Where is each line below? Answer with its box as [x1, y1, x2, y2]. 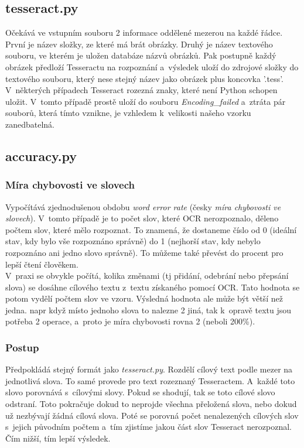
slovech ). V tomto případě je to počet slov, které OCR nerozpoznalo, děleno [5, 212, 279, 224]
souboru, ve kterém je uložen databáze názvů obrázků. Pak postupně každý [5, 49, 276, 61]
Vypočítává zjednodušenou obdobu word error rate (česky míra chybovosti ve [5, 200, 281, 213]
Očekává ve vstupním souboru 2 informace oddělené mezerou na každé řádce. [5, 26, 283, 39]
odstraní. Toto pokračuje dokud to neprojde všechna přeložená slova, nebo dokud [5, 398, 297, 410]
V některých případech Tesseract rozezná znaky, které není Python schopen [5, 84, 278, 96]
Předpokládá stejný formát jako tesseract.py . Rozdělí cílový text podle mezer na [5, 363, 293, 375]
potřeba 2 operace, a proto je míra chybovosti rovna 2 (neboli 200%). [5, 315, 255, 327]
